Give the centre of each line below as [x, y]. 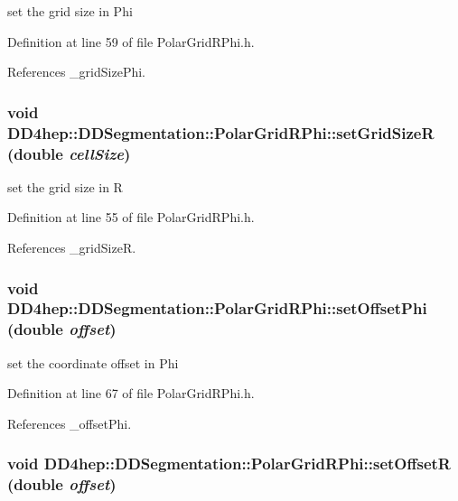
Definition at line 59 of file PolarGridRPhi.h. [131, 41]
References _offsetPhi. [70, 423]
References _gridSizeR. [72, 248]
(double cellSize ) [69, 153]
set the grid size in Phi [70, 11]
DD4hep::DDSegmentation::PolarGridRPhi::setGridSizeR [221, 132]
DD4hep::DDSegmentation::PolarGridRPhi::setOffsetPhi [217, 308]
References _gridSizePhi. [76, 72]
